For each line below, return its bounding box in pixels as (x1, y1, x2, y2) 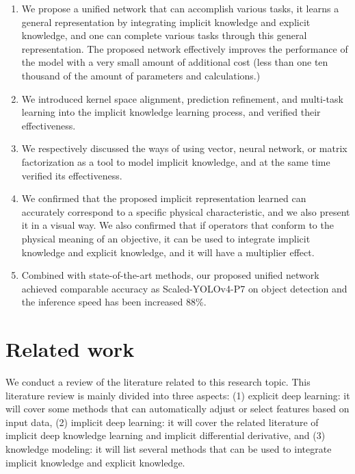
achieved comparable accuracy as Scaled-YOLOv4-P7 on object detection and (21, 281, 347, 295)
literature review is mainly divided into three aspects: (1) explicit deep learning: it (5, 388, 350, 402)
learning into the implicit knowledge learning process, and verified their (21, 105, 321, 119)
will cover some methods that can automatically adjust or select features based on (5, 401, 350, 416)
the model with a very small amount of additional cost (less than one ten (21, 55, 328, 69)
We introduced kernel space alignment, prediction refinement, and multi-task (21, 91, 343, 105)
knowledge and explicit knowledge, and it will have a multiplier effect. (21, 245, 315, 259)
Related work (5, 335, 135, 363)
